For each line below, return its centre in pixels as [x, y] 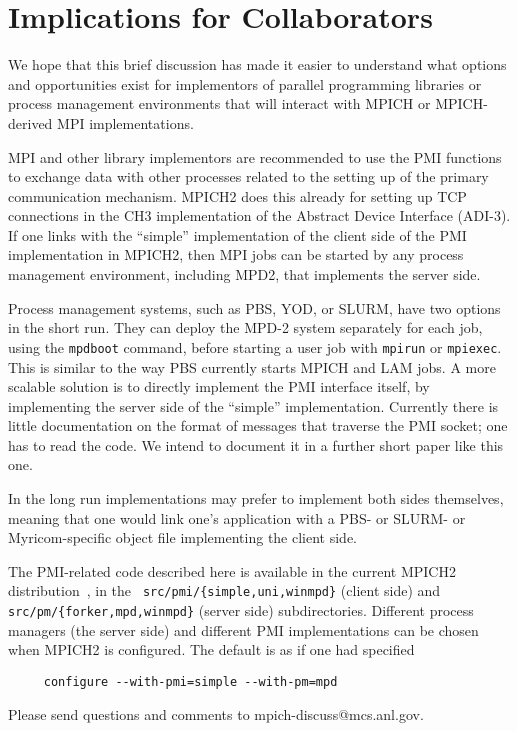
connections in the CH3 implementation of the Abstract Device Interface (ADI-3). [259, 215]
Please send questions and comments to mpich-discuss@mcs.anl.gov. [216, 713]
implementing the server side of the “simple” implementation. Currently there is [253, 405]
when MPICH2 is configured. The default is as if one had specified [211, 649]
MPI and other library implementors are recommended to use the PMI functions [255, 156]
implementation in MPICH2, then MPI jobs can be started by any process [236, 254]
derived [30, 122]
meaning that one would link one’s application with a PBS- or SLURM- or [237, 517]
